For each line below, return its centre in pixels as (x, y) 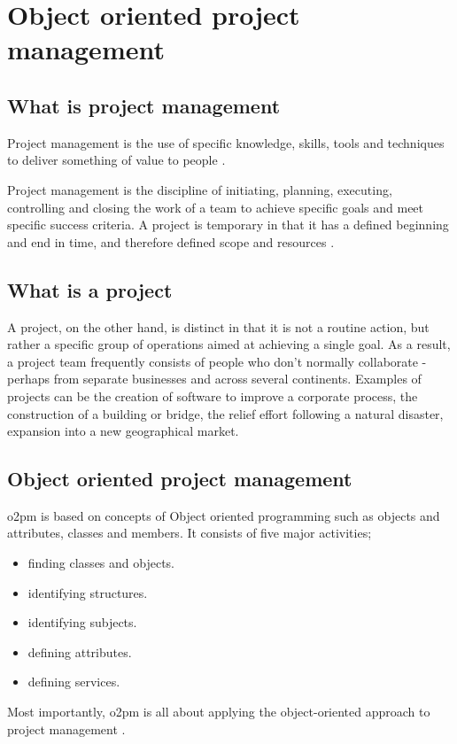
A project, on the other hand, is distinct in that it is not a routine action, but (218, 326)
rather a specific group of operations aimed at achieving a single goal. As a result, (229, 344)
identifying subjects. (82, 622)
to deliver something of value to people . (116, 160)
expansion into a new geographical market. (123, 431)
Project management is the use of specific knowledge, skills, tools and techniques (226, 142)
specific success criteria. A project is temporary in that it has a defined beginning (228, 225)
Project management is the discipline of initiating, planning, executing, (200, 189)
